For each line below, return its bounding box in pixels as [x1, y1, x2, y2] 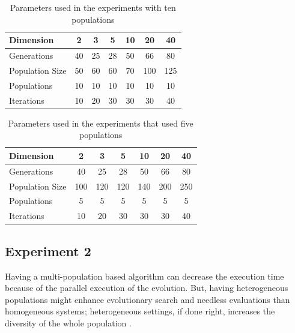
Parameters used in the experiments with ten [10, 1, 176, 13]
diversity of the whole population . [5, 316, 132, 329]
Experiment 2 [5, 241, 91, 260]
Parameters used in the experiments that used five [8, 116, 193, 129]
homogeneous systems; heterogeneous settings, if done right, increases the [5, 305, 275, 317]
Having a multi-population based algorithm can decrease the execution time [5, 269, 284, 282]
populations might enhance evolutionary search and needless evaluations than [5, 293, 290, 305]
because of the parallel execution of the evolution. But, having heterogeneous [5, 281, 288, 294]
